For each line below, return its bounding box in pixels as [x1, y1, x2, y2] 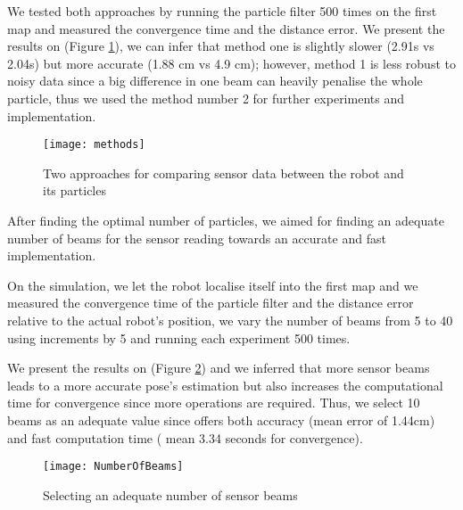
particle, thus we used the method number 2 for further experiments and [7, 88, 404, 107]
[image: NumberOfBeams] [43, 460, 184, 473]
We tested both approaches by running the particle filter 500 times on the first [7, 2, 437, 20]
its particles [43, 181, 106, 200]
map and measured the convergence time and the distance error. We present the [7, 19, 445, 37]
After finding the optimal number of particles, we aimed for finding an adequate [7, 211, 444, 229]
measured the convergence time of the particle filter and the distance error [7, 293, 414, 312]
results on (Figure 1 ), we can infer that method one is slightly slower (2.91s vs [7, 37, 434, 55]
